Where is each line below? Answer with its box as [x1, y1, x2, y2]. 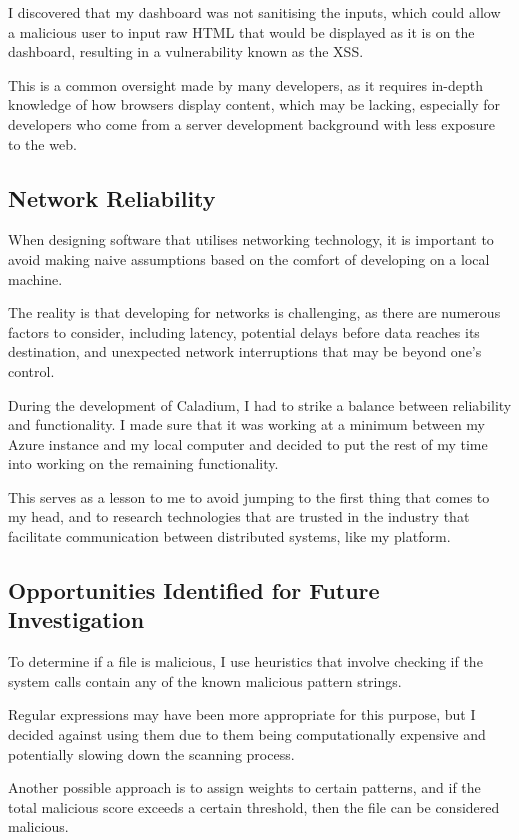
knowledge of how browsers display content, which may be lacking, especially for [8, 94, 500, 115]
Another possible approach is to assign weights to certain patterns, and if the [8, 777, 481, 798]
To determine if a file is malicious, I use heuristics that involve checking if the [8, 651, 483, 672]
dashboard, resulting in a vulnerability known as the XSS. [8, 41, 364, 62]
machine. [8, 268, 63, 289]
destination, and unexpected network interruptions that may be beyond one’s [8, 341, 482, 362]
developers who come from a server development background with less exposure [8, 113, 496, 134]
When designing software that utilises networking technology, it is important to [8, 229, 494, 250]
